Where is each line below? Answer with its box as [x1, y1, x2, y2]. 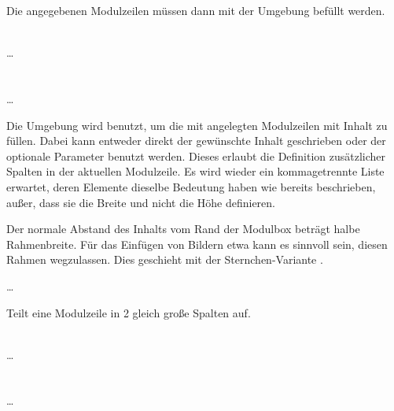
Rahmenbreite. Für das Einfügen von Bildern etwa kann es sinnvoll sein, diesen [6, 235, 388, 252]
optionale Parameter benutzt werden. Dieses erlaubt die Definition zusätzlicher [6, 147, 386, 164]
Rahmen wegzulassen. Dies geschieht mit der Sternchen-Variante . [6, 251, 323, 268]
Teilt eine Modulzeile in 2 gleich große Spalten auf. [6, 304, 251, 320]
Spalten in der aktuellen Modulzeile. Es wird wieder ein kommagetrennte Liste [6, 163, 385, 180]
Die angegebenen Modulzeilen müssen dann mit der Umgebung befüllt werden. [6, 2, 385, 18]
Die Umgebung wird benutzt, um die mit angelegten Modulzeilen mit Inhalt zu [6, 117, 388, 133]
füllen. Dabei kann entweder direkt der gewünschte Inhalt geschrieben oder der [6, 132, 386, 149]
